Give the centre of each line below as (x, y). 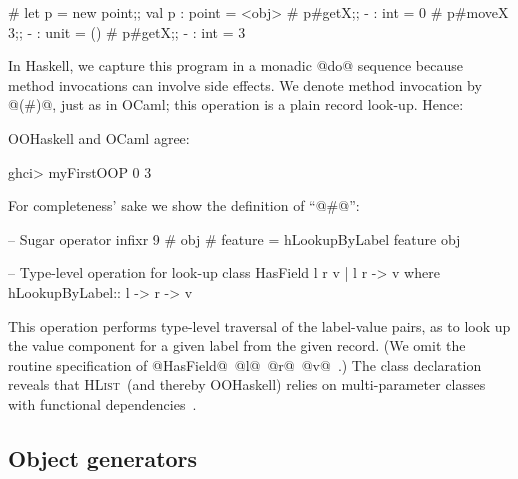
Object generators (103, 457)
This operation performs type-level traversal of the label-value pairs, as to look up (259, 325)
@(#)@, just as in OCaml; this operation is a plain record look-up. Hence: (236, 104)
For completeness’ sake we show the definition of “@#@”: (184, 205)
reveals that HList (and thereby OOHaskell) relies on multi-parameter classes (247, 384)
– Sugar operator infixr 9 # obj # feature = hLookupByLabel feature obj (234, 238)
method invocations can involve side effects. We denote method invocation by (245, 84)
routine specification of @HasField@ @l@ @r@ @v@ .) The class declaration (245, 364)
